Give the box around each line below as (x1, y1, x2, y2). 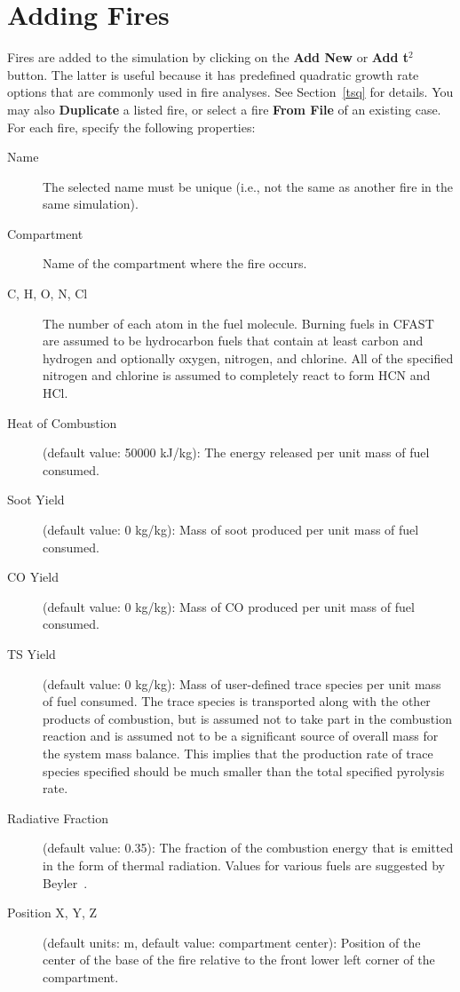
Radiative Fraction (7, 808, 109, 827)
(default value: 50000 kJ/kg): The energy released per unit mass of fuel (43, 443, 430, 462)
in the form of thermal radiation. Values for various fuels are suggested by (43, 855, 445, 874)
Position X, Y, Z (7, 903, 97, 922)
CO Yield (7, 567, 59, 586)
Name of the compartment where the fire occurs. (43, 254, 307, 273)
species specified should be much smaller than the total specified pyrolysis (43, 761, 445, 780)
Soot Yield (7, 490, 65, 509)
